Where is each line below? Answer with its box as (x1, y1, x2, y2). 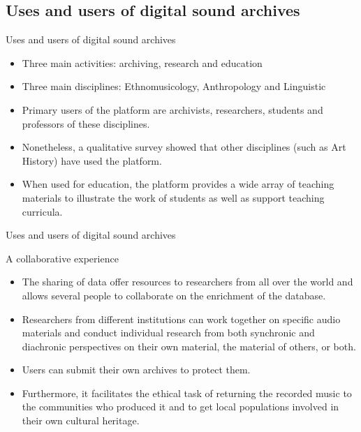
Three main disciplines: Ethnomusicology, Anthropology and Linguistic (22, 79, 326, 94)
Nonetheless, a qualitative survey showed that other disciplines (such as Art (22, 140, 346, 154)
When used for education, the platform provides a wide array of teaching (22, 177, 334, 191)
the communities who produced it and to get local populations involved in (22, 399, 339, 414)
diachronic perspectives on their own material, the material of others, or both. (22, 338, 356, 353)
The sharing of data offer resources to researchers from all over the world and (22, 274, 353, 289)
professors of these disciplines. (22, 116, 150, 131)
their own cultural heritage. (22, 413, 140, 428)
